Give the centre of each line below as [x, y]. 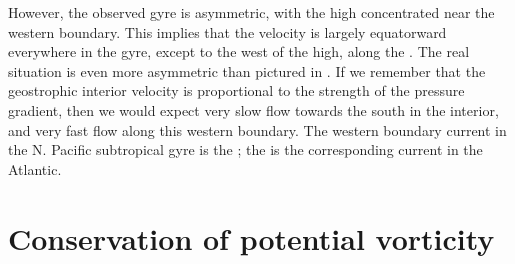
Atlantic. [35, 168]
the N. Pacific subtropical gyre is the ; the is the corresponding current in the [245, 149]
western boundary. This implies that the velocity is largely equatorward [227, 31]
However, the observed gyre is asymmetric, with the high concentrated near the [251, 12]
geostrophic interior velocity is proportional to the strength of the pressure [236, 90]
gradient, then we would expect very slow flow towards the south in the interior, [253, 109]
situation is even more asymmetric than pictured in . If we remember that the [247, 70]
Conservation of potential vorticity [251, 237]
